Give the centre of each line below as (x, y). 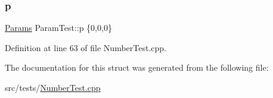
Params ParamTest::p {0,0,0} (58, 28)
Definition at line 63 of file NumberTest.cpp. (86, 47)
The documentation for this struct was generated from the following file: (137, 67)
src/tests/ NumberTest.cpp (53, 87)
